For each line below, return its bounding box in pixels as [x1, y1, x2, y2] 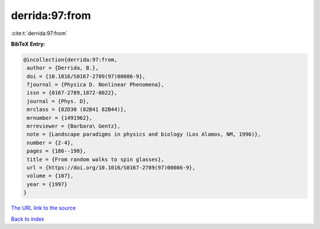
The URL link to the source [11, 205, 76, 212]
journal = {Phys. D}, [27, 98, 89, 104]
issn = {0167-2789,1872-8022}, [27, 90, 118, 96]
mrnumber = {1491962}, [27, 114, 93, 121]
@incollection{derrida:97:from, [23, 56, 118, 63]
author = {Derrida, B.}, [27, 65, 99, 71]
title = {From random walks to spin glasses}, [27, 156, 164, 163]
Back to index [11, 215, 44, 222]
